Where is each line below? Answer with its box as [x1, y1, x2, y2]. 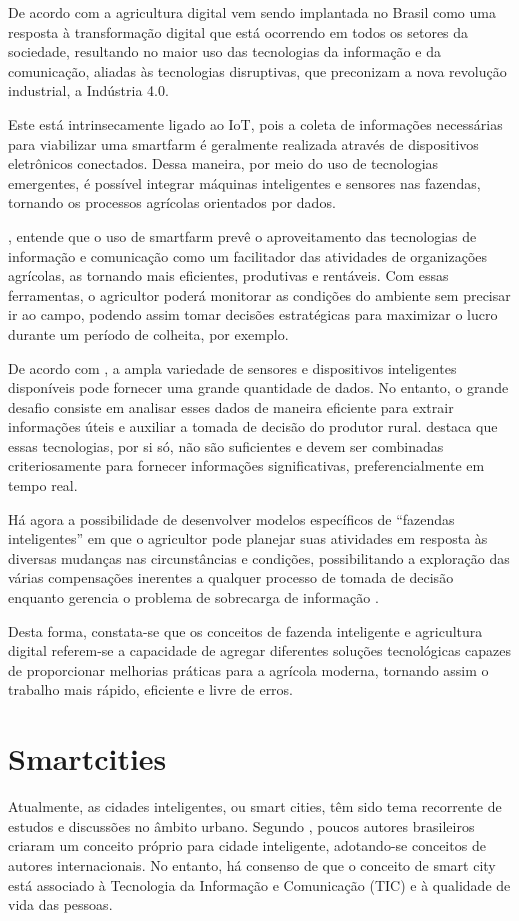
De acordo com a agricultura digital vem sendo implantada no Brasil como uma [8, 2, 496, 22]
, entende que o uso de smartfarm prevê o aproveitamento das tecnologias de [8, 225, 477, 246]
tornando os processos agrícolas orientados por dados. [8, 192, 336, 213]
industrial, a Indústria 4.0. [8, 80, 169, 101]
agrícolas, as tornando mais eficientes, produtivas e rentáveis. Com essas [8, 265, 449, 286]
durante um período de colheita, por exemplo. [8, 323, 289, 344]
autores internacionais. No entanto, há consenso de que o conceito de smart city [8, 854, 496, 875]
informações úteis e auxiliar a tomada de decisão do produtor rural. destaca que [8, 416, 498, 437]
